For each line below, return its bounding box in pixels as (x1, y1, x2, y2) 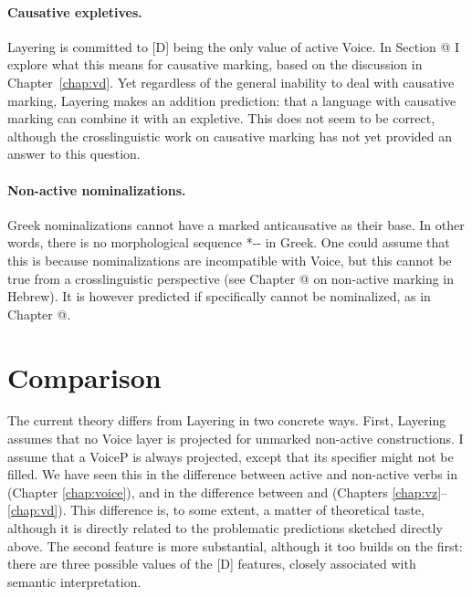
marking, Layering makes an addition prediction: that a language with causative (7, 90, 456, 110)
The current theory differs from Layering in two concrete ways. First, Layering (7, 411, 446, 430)
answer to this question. (7, 144, 141, 163)
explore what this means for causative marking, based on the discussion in (7, 55, 423, 74)
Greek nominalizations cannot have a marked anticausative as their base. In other (7, 215, 465, 234)
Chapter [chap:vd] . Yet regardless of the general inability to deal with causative (7, 72, 455, 91)
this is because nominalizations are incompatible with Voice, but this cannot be (7, 250, 452, 269)
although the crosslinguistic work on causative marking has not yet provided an (7, 126, 453, 145)
